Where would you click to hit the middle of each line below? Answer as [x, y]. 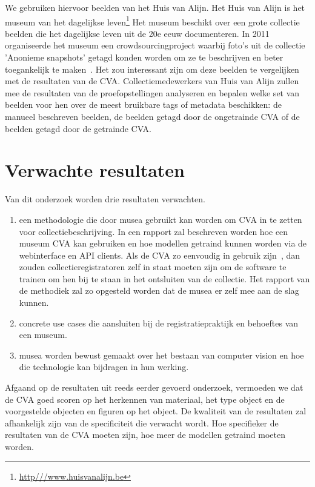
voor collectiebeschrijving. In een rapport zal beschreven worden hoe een [154, 231]
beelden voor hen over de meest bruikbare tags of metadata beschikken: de [143, 104]
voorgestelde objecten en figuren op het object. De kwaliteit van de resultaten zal [156, 411]
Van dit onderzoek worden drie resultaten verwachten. [105, 199]
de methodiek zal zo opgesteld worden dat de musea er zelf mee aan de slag [159, 290]
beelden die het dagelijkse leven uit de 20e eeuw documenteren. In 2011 [137, 33]
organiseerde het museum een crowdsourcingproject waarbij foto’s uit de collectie [155, 45]
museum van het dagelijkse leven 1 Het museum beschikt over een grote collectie [152, 21]
